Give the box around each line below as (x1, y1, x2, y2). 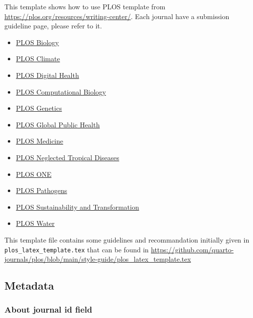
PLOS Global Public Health (16, 119, 100, 129)
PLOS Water (16, 218, 55, 228)
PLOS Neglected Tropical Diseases (16, 152, 120, 162)
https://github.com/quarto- (151, 244, 234, 254)
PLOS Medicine (16, 136, 63, 146)
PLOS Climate (16, 53, 60, 64)
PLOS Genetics (16, 103, 62, 113)
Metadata (4, 278, 54, 293)
